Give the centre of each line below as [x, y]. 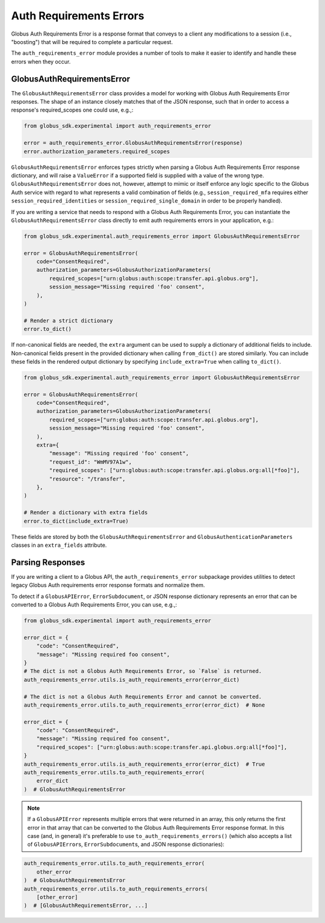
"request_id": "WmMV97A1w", [91, 462]
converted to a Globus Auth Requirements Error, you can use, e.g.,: [94, 605]
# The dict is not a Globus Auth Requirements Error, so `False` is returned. [143, 671]
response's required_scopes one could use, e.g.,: [72, 110]
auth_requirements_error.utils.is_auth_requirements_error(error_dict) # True [144, 764]
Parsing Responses [48, 562]
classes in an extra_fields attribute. [59, 545]
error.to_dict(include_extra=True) [76, 521]
